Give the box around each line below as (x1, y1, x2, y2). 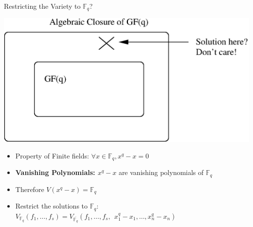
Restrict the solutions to (15, 201, 88, 211)
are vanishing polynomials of (118, 167, 204, 177)
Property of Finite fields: (15, 151, 89, 160)
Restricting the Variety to (4, 1, 81, 11)
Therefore (15, 184, 44, 194)
